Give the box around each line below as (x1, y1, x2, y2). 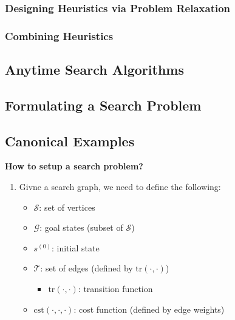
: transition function (78, 282, 153, 295)
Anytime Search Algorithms (5, 60, 184, 79)
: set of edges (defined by (40, 262, 133, 274)
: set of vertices (39, 200, 95, 213)
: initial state (51, 241, 100, 254)
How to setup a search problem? (5, 160, 143, 172)
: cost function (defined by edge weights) (73, 302, 225, 315)
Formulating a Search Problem (5, 95, 202, 114)
